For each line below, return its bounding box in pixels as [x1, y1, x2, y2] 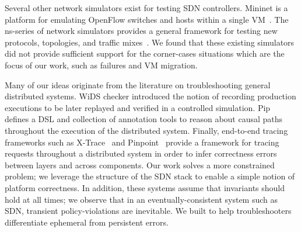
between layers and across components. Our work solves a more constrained [5, 158, 275, 171]
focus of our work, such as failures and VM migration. [5, 58, 198, 71]
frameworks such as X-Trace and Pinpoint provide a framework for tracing [5, 136, 279, 148]
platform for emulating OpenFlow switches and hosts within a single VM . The [5, 13, 289, 25]
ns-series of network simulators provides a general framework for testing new [5, 25, 278, 37]
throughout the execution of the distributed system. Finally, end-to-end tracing [5, 124, 288, 136]
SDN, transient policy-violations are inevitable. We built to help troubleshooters [5, 205, 292, 217]
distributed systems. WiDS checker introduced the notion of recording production [5, 90, 296, 102]
